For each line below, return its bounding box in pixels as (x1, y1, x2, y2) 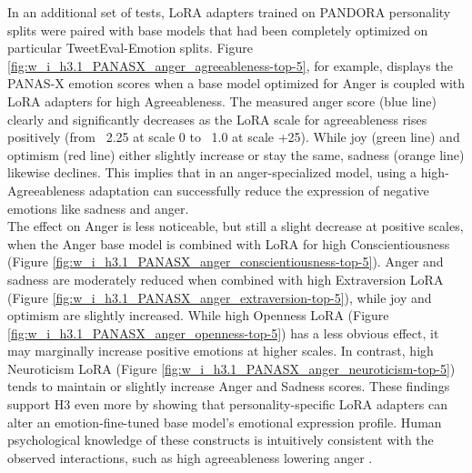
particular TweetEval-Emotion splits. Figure (7, 38, 253, 57)
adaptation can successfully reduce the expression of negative (89, 180, 429, 199)
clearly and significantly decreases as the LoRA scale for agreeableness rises (7, 109, 427, 128)
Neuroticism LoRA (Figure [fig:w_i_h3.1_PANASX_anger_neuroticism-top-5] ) (7, 358, 456, 377)
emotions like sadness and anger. (7, 198, 189, 217)
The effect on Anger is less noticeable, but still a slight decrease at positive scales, (7, 216, 464, 236)
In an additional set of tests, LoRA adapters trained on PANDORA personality (7, 3, 451, 21)
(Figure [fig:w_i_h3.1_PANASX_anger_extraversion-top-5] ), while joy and (7, 287, 432, 307)
